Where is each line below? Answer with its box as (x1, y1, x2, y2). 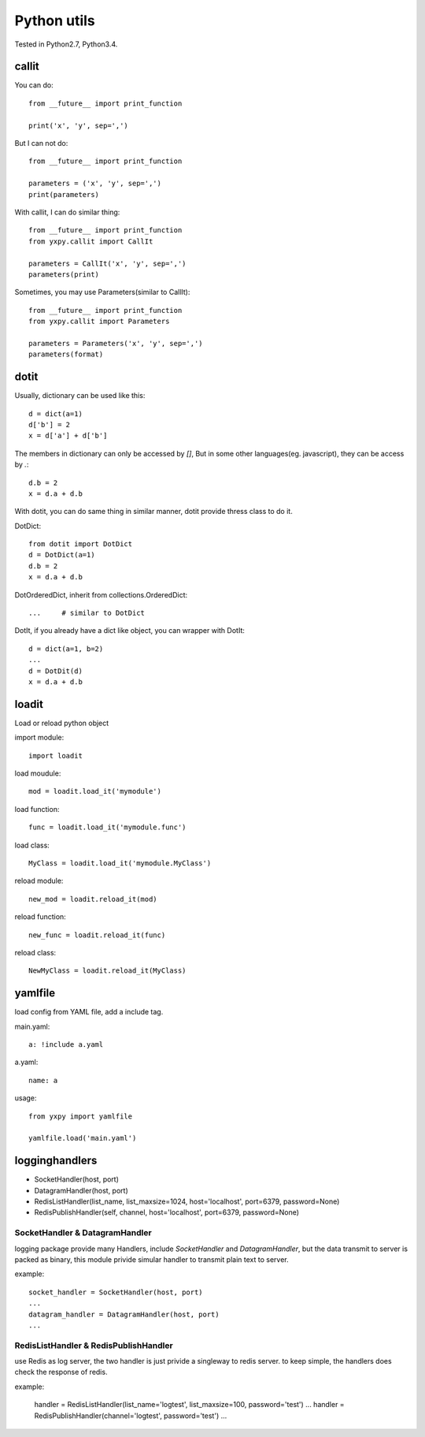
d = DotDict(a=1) (28, 550, 95, 560)
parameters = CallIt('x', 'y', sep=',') (28, 259, 187, 268)
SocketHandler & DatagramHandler (14, 1227, 153, 1238)
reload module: (14, 876, 64, 886)
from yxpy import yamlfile (28, 1111, 133, 1121)
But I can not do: (14, 139, 68, 148)
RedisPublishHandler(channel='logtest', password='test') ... (34, 1411, 227, 1420)
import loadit (28, 751, 83, 760)
